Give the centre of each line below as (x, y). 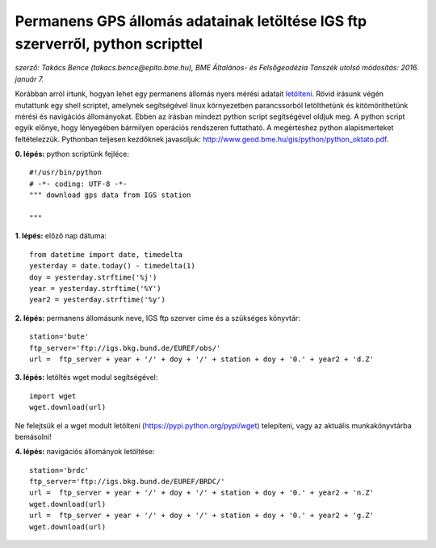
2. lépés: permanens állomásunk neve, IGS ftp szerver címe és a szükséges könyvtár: (157, 318)
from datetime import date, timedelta (106, 254)
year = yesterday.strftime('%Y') (95, 288)
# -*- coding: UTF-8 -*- (78, 183)
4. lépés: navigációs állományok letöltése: (85, 452)
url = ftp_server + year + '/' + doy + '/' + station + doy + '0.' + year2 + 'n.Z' (202, 493)
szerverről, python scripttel (109, 44)
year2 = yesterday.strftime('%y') (97, 300)
